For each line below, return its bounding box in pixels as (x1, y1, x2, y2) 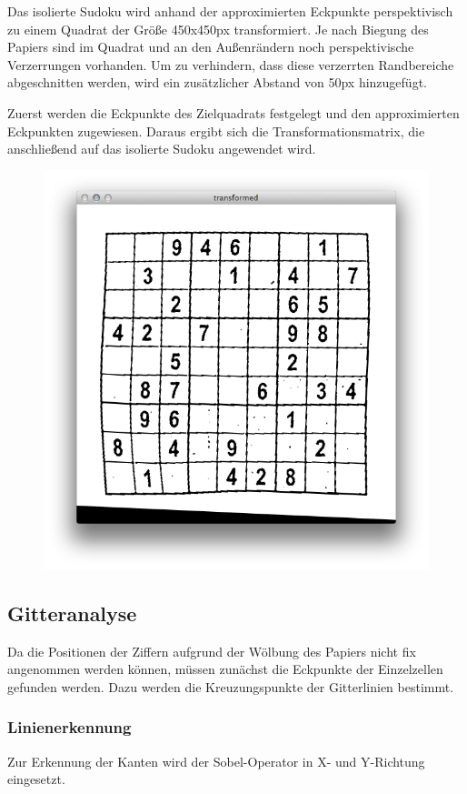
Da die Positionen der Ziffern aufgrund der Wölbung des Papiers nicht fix (7, 641, 416, 660)
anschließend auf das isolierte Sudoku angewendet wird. (7, 139, 316, 158)
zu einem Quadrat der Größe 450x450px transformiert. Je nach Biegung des (7, 19, 429, 38)
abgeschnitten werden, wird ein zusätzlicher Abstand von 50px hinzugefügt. (7, 73, 427, 92)
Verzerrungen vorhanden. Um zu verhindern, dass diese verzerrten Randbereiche (7, 55, 454, 74)
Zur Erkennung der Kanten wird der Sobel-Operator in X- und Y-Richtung (7, 751, 425, 770)
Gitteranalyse (7, 598, 137, 627)
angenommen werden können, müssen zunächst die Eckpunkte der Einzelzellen (7, 659, 443, 678)
